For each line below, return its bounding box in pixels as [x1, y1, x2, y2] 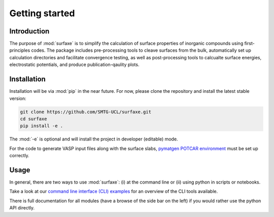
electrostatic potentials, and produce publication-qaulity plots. [9, 61, 140, 68]
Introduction [9, 27, 50, 35]
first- [244, 41, 255, 47]
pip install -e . [20, 123, 63, 129]
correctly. [9, 153, 30, 159]
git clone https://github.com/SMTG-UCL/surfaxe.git [20, 109, 152, 115]
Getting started [9, 8, 75, 19]
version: [9, 95, 26, 101]
